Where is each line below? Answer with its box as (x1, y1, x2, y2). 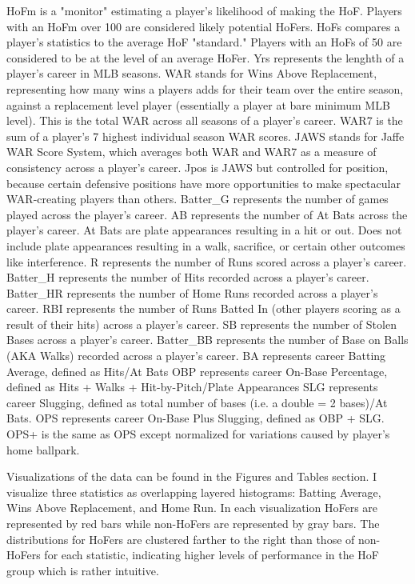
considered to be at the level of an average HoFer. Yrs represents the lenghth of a (6, 49, 405, 66)
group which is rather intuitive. (6, 562, 159, 578)
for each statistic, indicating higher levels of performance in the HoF (44, 546, 380, 563)
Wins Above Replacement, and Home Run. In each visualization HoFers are (6, 499, 378, 516)
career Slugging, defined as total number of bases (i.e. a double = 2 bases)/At (6, 394, 388, 410)
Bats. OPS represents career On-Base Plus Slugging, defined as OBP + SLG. (6, 410, 385, 426)
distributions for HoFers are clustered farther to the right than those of (6, 530, 355, 547)
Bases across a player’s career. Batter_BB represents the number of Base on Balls (6, 331, 409, 348)
